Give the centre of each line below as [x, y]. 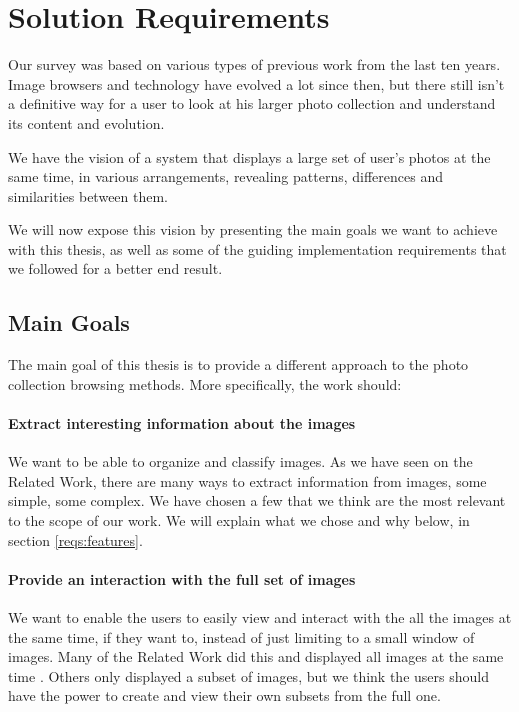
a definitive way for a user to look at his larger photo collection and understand [252, 103]
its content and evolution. [86, 122]
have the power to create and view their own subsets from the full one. [224, 695]
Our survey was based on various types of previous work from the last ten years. [254, 64]
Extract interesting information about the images [182, 423]
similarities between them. [88, 195]
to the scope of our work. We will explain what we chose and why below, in [239, 520]
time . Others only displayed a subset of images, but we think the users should [248, 675]
